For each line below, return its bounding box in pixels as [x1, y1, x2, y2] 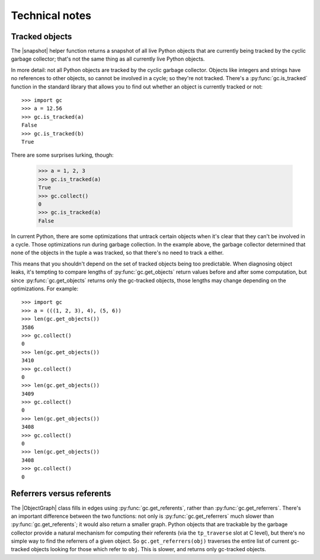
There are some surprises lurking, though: [11, 151, 114, 159]
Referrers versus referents [11, 489, 111, 499]
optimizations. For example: [11, 285, 79, 292]
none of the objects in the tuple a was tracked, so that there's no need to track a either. [11, 249, 224, 257]
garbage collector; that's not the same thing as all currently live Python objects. [11, 55, 205, 62]
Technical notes [11, 9, 92, 22]
